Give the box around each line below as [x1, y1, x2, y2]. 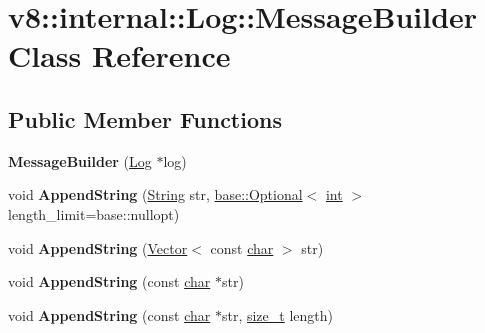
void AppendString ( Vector [8, 237, 188, 258]
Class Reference [8, 35, 231, 76]
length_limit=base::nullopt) [8, 203, 180, 224]
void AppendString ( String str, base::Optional [8, 184, 303, 205]
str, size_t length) [221, 304, 333, 325]
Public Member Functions [8, 103, 282, 134]
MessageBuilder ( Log [8, 150, 152, 171]
